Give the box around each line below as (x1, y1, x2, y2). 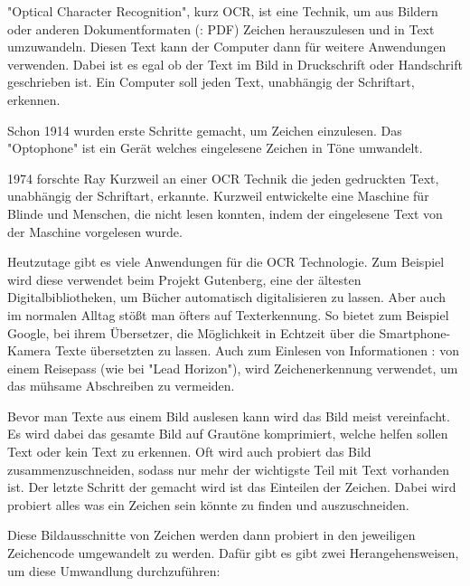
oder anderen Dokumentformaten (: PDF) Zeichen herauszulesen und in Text (7, 19, 435, 38)
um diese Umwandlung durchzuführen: (7, 561, 221, 580)
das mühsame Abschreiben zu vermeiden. (7, 376, 235, 395)
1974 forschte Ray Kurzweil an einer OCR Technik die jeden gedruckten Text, (7, 168, 439, 187)
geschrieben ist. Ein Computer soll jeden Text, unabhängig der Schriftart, (7, 72, 415, 91)
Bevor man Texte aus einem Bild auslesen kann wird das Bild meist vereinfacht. (7, 406, 450, 425)
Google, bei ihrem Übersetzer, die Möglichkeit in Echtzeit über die (7, 323, 375, 342)
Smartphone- (379, 323, 451, 342)
